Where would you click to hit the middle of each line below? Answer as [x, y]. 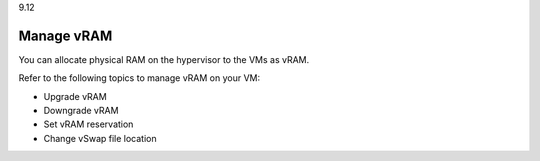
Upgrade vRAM [75, 96]
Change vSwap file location [100, 138]
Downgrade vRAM [81, 111]
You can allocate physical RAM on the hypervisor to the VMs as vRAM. [164, 59]
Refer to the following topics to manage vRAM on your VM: [139, 78]
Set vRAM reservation [88, 124]
